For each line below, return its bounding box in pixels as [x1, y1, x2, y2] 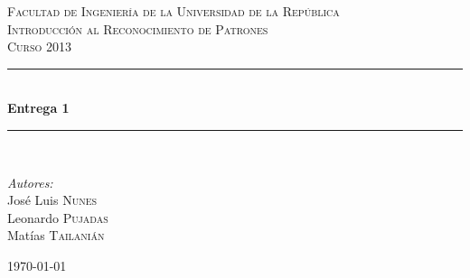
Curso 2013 [7, 37, 71, 56]
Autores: [7, 172, 53, 191]
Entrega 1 [7, 98, 70, 117]
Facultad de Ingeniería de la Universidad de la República [7, 2, 340, 20]
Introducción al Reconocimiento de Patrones [7, 19, 268, 38]
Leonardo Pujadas [7, 208, 108, 227]
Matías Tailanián [7, 226, 105, 245]
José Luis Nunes [7, 190, 98, 209]
